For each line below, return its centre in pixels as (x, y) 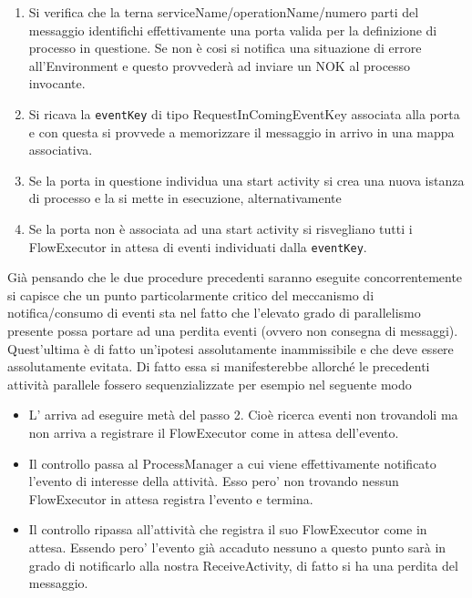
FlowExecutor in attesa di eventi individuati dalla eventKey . (198, 246)
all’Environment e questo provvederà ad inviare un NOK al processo (220, 65)
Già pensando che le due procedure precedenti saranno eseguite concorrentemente (235, 277)
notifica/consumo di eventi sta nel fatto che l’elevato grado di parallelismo (214, 313)
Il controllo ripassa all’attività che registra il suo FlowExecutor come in (228, 529)
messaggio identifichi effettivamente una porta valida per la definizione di (233, 30)
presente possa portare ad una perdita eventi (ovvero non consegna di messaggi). (233, 331)
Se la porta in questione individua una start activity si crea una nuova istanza (246, 180)
